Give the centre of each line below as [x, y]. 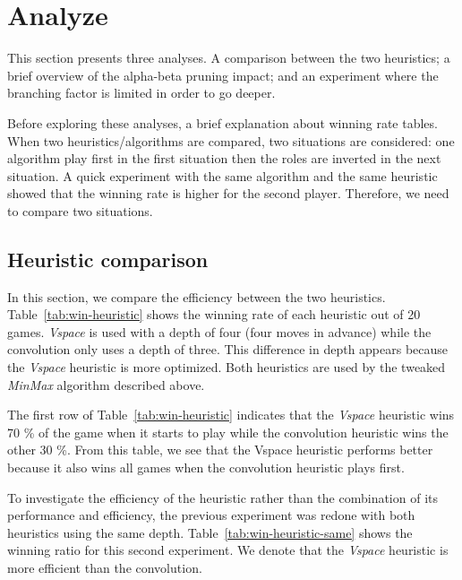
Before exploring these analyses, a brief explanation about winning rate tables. [222, 122]
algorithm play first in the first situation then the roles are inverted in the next [224, 158]
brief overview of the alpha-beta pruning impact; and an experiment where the [223, 75]
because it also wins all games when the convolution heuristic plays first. [206, 467]
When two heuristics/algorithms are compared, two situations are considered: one [231, 140]
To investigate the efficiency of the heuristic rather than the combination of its [222, 497]
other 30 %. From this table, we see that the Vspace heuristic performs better [220, 450]
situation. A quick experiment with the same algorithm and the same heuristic [222, 175]
